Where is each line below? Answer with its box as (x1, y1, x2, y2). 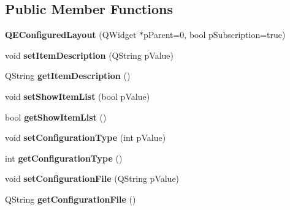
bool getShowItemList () (5, 110, 107, 123)
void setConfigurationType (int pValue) (5, 131, 166, 144)
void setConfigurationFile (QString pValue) (5, 172, 180, 185)
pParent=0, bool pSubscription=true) (143, 28, 286, 41)
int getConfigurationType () (5, 151, 123, 164)
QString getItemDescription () (5, 69, 131, 82)
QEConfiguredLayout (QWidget (5, 28, 137, 41)
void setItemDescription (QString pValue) (5, 48, 174, 61)
